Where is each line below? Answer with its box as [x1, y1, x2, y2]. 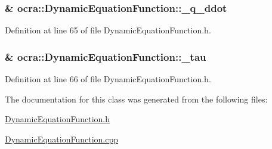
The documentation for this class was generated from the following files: [5, 92, 268, 105]
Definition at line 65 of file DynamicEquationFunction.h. [5, 24, 211, 36]
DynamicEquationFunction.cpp [5, 132, 119, 145]
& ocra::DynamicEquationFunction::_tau [5, 49, 206, 64]
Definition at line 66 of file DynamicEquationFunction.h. [5, 73, 211, 85]
